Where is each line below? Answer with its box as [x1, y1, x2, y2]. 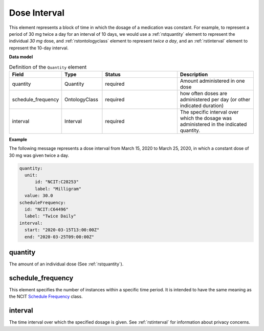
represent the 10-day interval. [9, 45, 69, 51]
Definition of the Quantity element [9, 64, 87, 71]
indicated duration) [180, 102, 224, 109]
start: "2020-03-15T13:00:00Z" [24, 227, 100, 233]
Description [180, 71, 208, 78]
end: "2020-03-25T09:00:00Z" [24, 234, 95, 239]
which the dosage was [180, 115, 232, 121]
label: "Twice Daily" [24, 213, 77, 219]
